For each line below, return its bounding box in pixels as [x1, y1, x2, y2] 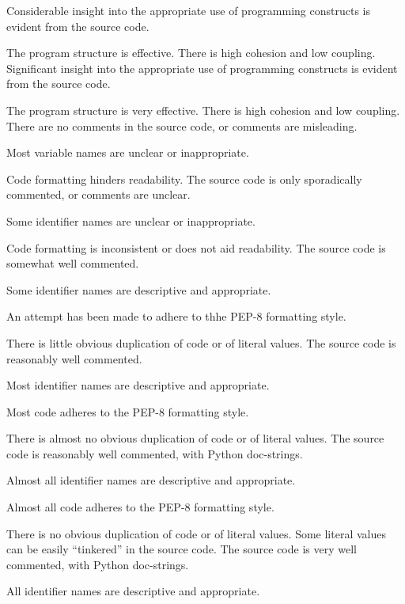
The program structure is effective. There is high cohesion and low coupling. [6, 44, 376, 61]
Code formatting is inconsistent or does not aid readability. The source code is [6, 239, 386, 256]
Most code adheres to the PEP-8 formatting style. [6, 403, 249, 420]
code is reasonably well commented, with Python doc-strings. [6, 445, 303, 462]
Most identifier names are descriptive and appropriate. [6, 377, 270, 393]
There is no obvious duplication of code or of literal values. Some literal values [6, 525, 386, 541]
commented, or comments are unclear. [6, 186, 191, 203]
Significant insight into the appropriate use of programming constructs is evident [6, 59, 398, 76]
